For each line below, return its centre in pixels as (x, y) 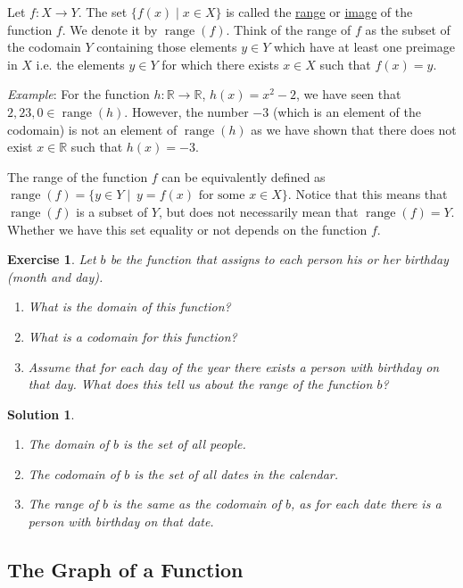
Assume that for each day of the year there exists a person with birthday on (234, 366)
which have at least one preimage (364, 47)
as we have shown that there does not (354, 129)
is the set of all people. (185, 444)
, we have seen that (349, 94)
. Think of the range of (289, 29)
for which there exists (220, 64)
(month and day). (55, 276)
